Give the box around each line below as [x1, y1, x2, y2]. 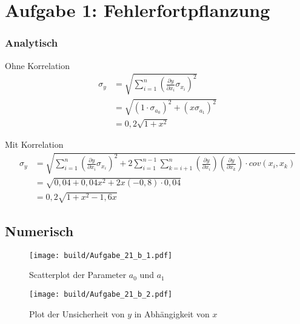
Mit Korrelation [5, 138, 64, 151]
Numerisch [5, 221, 74, 240]
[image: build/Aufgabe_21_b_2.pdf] [29, 289, 173, 299]
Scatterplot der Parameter [29, 268, 127, 281]
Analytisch [5, 35, 58, 50]
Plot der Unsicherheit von [29, 307, 125, 320]
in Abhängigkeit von [134, 307, 210, 320]
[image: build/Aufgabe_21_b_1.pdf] [29, 251, 173, 260]
